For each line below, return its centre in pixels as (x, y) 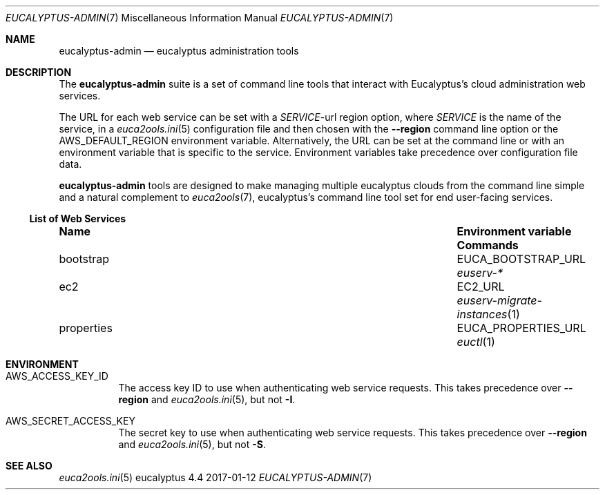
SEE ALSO (29, 466)
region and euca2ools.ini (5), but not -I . (207, 399)
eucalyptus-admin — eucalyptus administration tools (179, 51)
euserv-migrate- (499, 300)
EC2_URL (481, 287)
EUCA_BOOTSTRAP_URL (521, 259)
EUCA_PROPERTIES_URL (521, 328)
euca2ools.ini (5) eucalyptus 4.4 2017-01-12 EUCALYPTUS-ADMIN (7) (215, 477)
